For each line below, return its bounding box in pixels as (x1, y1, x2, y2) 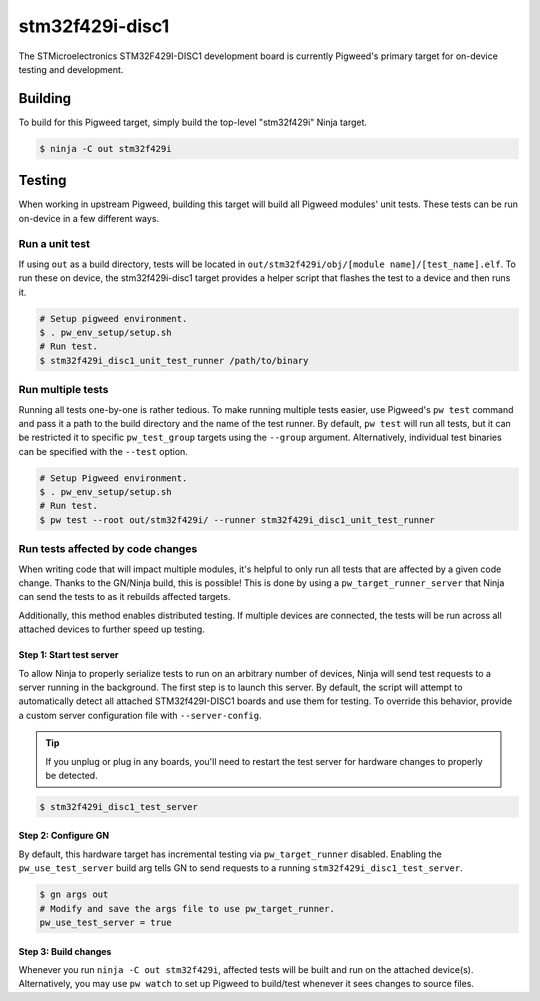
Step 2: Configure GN (18, 830, 110, 842)
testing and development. (18, 63, 124, 75)
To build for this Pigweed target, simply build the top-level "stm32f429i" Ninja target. (18, 116, 368, 128)
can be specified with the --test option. (18, 445, 189, 457)
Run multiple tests (18, 383, 109, 397)
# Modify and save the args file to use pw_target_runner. (39, 903, 335, 914)
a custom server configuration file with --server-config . (18, 709, 262, 721)
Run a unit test (18, 237, 90, 251)
